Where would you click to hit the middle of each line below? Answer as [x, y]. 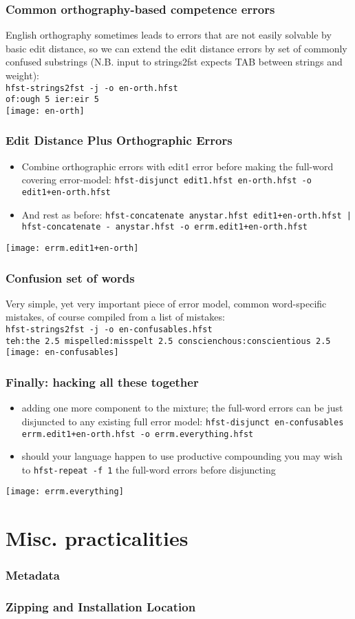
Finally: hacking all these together [102, 382]
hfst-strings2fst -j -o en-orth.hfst [92, 88]
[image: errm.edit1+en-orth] [72, 248]
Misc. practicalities [97, 538]
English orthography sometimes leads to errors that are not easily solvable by [169, 35]
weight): [22, 75]
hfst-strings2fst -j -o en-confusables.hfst [109, 330]
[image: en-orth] [45, 111]
